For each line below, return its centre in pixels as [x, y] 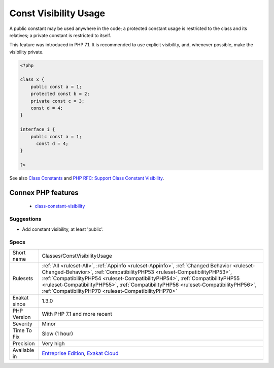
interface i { [38, 129]
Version [22, 317]
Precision [24, 343]
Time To [22, 330]
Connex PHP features [44, 192]
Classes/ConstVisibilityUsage [77, 256]
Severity [22, 324]
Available [23, 350]
